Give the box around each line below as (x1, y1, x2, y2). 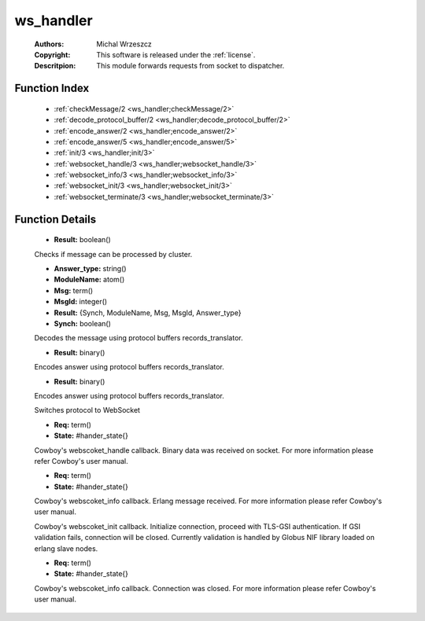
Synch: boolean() (54, 319, 112, 328)
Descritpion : (34, 61, 76, 71)
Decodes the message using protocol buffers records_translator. (34, 333, 243, 343)
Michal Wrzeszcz (96, 39, 153, 49)
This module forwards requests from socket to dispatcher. (96, 61, 285, 71)
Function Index (14, 82, 90, 95)
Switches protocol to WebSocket (34, 406, 141, 415)
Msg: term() (54, 285, 94, 295)
